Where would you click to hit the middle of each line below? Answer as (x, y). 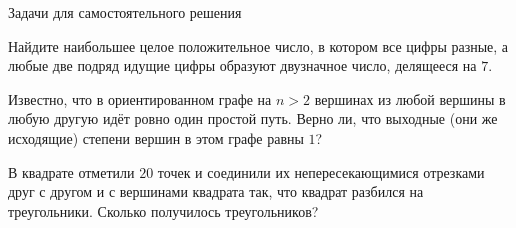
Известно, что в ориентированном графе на (140, 98)
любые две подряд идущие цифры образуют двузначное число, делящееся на (242, 65)
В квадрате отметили (71, 171)
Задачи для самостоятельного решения (125, 12)
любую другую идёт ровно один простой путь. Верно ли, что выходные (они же (253, 118)
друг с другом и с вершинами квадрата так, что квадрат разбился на (216, 191)
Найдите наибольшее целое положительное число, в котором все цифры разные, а (258, 45)
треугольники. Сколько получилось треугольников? (163, 210)
